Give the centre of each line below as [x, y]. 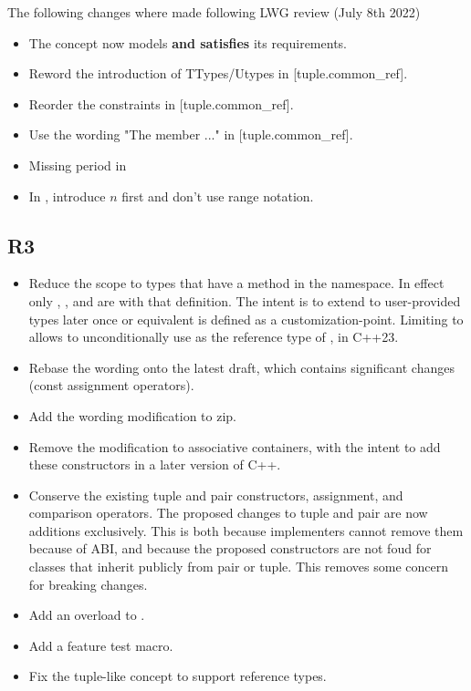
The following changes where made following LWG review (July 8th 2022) [214, 12]
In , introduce [67, 196]
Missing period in [78, 165]
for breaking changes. [88, 584]
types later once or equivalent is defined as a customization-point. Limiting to [246, 319]
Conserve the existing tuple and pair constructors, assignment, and [216, 495]
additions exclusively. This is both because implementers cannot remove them [246, 530]
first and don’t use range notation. [218, 196]
